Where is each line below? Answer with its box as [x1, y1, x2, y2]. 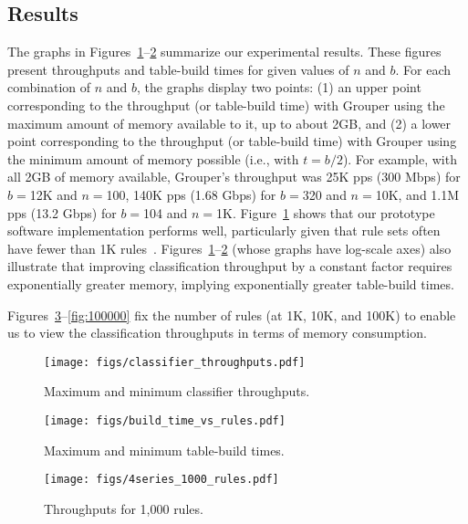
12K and [29, 184, 78, 204]
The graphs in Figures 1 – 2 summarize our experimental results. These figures [7, 42, 442, 61]
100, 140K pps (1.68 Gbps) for [106, 184, 276, 204]
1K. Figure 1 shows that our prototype [216, 203, 435, 222]
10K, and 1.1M [375, 184, 460, 204]
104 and [143, 203, 188, 222]
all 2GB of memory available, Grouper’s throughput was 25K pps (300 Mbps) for [7, 167, 461, 186]
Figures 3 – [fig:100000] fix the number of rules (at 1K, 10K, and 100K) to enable [7, 305, 456, 324]
